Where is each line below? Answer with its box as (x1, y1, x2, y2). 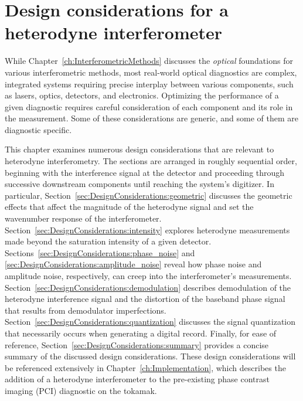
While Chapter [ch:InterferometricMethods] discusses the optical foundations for (5, 55, 293, 67)
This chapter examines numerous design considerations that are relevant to (5, 143, 274, 155)
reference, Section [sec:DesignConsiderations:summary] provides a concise (5, 338, 269, 351)
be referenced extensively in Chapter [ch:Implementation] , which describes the (5, 361, 286, 373)
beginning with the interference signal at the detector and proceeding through (5, 166, 285, 178)
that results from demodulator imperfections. (5, 304, 166, 316)
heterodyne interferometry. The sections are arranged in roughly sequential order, (5, 155, 297, 167)
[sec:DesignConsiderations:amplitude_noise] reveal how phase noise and (5, 258, 262, 270)
